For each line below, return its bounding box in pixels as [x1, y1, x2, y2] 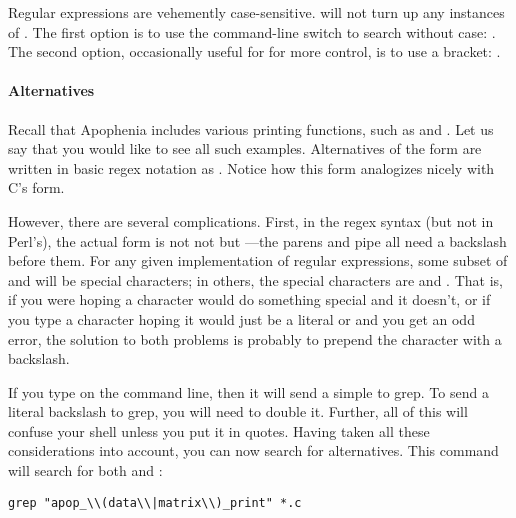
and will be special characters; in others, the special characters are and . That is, [8, 269, 503, 290]
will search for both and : [8, 460, 163, 481]
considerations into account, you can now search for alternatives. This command [8, 440, 499, 461]
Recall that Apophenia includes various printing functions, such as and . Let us [8, 118, 494, 139]
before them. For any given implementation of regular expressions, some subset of [8, 250, 508, 271]
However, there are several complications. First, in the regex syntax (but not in [8, 210, 494, 231]
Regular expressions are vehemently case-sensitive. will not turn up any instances [8, 2, 505, 22]
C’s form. [8, 177, 65, 198]
